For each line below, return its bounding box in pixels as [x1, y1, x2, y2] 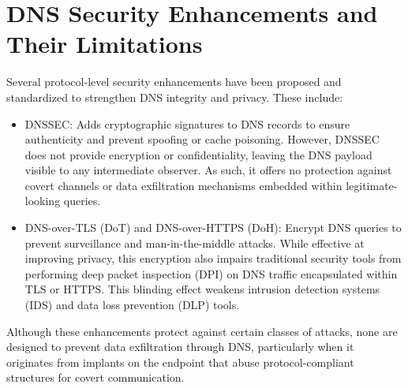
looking [24, 192, 61, 209]
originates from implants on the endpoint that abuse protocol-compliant [6, 353, 354, 370]
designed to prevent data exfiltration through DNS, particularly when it [6, 338, 354, 355]
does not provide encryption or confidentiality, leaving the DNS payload [24, 146, 372, 162]
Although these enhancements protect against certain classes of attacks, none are [6, 323, 398, 339]
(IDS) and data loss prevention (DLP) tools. [24, 297, 240, 313]
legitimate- [346, 177, 398, 193]
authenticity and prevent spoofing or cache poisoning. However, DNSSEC [24, 131, 380, 147]
